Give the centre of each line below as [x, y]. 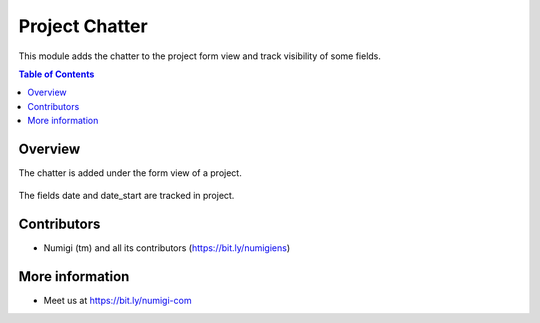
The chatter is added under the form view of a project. [130, 173]
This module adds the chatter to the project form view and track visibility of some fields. [200, 56]
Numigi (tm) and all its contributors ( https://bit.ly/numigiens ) [167, 248]
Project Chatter [83, 26]
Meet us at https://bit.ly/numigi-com [117, 301]
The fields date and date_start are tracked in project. [126, 196]
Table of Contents [56, 74]
